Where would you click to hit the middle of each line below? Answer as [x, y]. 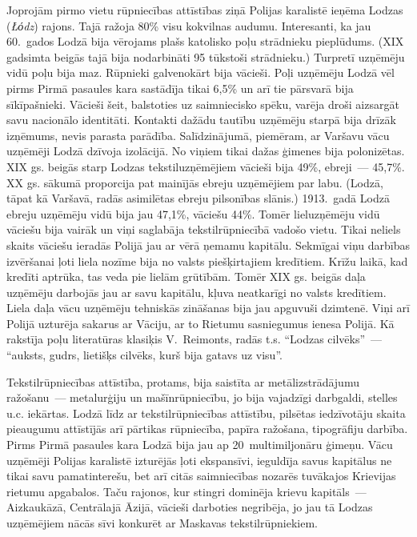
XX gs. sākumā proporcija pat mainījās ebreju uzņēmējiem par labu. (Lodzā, [195, 182]
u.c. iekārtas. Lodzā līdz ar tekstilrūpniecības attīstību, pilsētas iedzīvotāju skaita [206, 413]
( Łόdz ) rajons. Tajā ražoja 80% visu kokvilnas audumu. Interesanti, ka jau [189, 25]
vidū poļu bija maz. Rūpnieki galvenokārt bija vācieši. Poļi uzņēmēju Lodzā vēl [200, 72]
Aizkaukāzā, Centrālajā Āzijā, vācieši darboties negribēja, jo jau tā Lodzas [190, 507]
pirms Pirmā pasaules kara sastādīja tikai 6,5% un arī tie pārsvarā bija [180, 88]
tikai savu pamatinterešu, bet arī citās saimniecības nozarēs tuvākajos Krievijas [201, 476]
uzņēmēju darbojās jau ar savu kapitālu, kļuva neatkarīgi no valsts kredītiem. [196, 292]
